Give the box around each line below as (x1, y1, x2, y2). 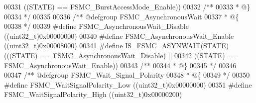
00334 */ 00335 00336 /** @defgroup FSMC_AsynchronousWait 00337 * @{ (4, 11, 239, 21)
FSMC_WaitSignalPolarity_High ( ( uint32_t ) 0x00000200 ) (4, 89, 182, 100)
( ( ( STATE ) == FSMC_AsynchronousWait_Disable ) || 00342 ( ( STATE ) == (4, 50, 239, 60)
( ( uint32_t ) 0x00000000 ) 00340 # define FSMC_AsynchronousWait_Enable (4, 30, 234, 41)
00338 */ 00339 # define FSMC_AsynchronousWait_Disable (4, 21, 189, 31)
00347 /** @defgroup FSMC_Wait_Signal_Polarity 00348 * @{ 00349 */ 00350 (4, 70, 250, 80)
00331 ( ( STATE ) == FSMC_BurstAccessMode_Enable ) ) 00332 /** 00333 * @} (4, 1, 251, 11)
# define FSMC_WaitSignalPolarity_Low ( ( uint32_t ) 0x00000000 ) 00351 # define (4, 79, 252, 90)
